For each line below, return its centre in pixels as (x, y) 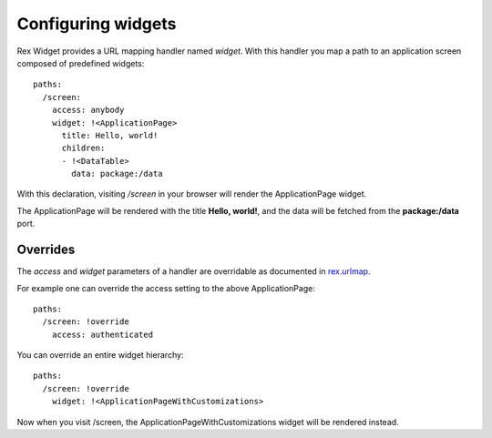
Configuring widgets (97, 24)
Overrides (46, 250)
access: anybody (88, 110)
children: (83, 148)
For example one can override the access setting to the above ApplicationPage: (166, 288)
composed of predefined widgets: (81, 63)
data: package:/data (117, 174)
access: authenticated (102, 334)
